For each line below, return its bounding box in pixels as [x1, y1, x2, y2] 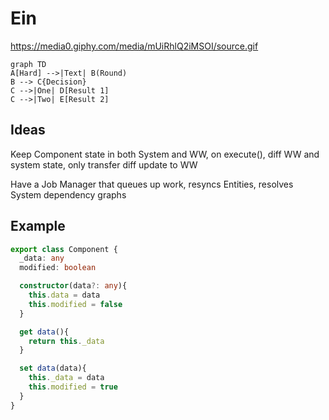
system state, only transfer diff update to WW [10, 158, 198, 171]
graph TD [10, 59, 47, 69]
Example [10, 218, 66, 235]
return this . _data [28, 336, 105, 346]
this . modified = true [28, 382, 118, 392]
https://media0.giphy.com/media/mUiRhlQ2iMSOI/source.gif [10, 40, 259, 52]
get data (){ [19, 327, 70, 337]
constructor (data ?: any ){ [19, 281, 128, 291]
